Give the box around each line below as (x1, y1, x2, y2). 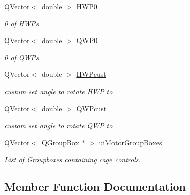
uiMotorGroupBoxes (99, 137, 162, 147)
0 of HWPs (4, 18, 39, 28)
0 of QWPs (4, 52, 39, 62)
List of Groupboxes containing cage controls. (4, 154, 141, 165)
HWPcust (76, 69, 106, 80)
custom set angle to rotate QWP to (4, 120, 113, 131)
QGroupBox (41, 137, 79, 147)
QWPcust (76, 103, 107, 113)
